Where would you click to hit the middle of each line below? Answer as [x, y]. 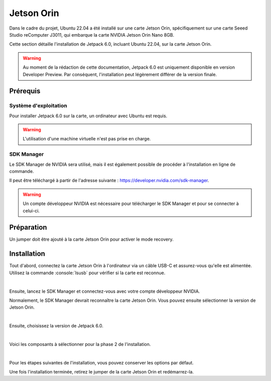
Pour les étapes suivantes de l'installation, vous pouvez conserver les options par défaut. [102, 362]
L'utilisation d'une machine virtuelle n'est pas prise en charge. [87, 139]
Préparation [28, 227]
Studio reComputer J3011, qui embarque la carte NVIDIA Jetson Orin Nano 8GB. [92, 35]
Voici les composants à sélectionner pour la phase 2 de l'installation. [80, 344]
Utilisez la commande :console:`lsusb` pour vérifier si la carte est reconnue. [87, 273]
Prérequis [25, 91]
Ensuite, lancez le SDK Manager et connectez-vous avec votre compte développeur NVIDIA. [105, 291]
